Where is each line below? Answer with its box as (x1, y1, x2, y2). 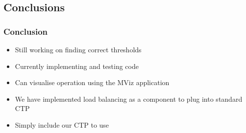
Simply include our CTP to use (15, 119, 109, 130)
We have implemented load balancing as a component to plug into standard (15, 93, 243, 104)
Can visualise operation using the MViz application (15, 77, 170, 88)
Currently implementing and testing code (15, 61, 139, 71)
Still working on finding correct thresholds (15, 44, 142, 54)
